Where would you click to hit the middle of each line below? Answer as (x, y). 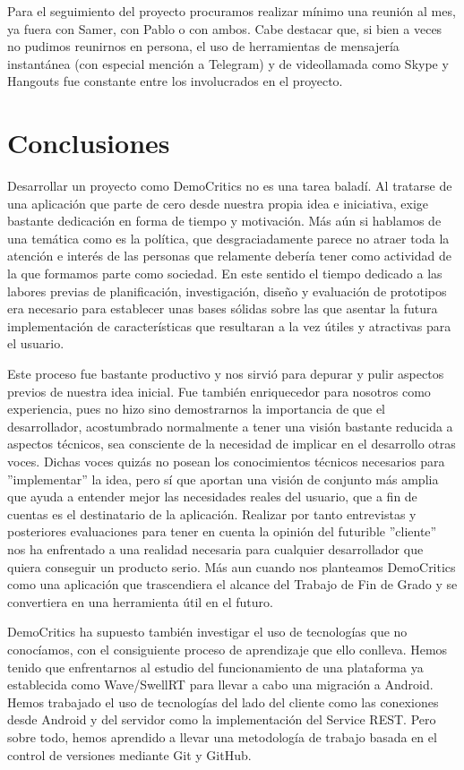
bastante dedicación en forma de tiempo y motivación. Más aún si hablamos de (224, 221)
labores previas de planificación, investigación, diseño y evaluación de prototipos (227, 291)
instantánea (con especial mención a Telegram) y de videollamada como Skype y (228, 63)
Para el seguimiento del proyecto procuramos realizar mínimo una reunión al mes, (232, 11)
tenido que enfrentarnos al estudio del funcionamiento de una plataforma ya (215, 667)
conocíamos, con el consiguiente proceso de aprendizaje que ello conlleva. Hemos (228, 649)
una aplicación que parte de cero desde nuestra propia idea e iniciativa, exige (218, 203)
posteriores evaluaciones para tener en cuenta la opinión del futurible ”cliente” (222, 531)
